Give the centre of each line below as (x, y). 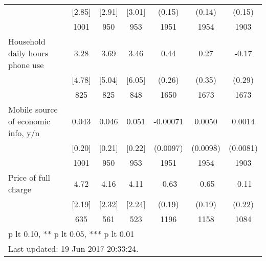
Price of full (29, 177)
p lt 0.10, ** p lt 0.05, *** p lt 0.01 (71, 234)
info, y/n (24, 133)
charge (20, 189)
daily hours (28, 53)
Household (27, 41)
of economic (29, 121)
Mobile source (33, 109)
